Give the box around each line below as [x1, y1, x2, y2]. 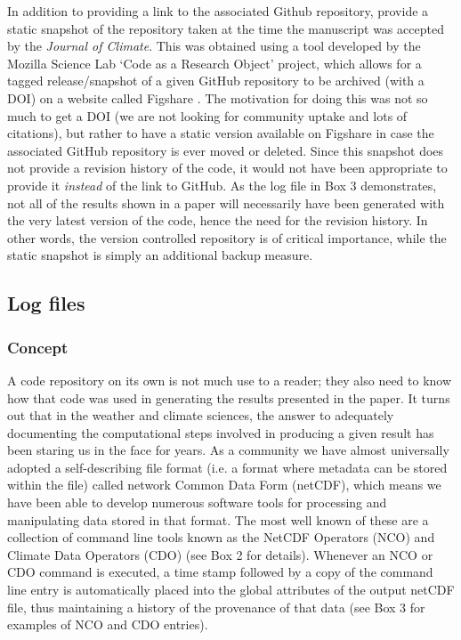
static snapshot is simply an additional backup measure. [7, 246, 313, 264]
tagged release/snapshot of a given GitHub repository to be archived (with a [7, 71, 425, 90]
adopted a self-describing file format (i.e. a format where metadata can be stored [7, 458, 448, 476]
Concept [7, 336, 69, 358]
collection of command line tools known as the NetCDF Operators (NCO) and [7, 528, 435, 547]
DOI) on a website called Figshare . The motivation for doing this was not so [7, 88, 428, 107]
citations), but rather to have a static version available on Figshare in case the [7, 124, 434, 142]
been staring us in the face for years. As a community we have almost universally [7, 441, 449, 459]
